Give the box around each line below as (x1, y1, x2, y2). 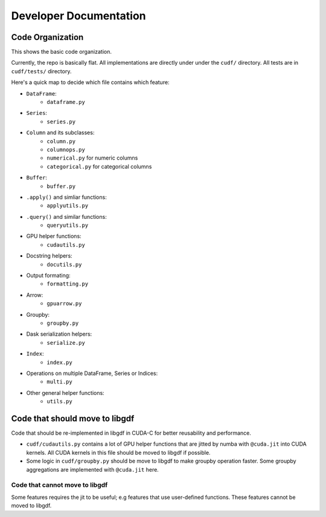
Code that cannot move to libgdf (11, 481, 108, 489)
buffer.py (46, 183, 75, 190)
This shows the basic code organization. (11, 48, 112, 56)
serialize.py (46, 339, 86, 346)
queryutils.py (46, 222, 89, 229)
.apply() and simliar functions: (26, 193, 107, 201)
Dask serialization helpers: (26, 330, 92, 338)
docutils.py (46, 261, 82, 268)
